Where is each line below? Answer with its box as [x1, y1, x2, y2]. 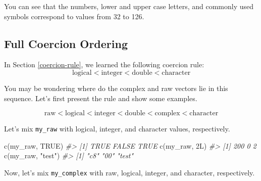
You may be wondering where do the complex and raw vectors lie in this [4, 82, 228, 93]
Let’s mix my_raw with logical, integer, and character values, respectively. [4, 123, 230, 134]
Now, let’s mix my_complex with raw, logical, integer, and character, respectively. [4, 167, 255, 178]
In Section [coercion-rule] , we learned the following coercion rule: [4, 59, 204, 70]
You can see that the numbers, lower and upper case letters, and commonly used [4, 1, 254, 11]
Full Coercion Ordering [4, 35, 128, 51]
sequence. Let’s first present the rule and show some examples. [4, 93, 197, 103]
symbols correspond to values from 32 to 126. [4, 11, 144, 21]
